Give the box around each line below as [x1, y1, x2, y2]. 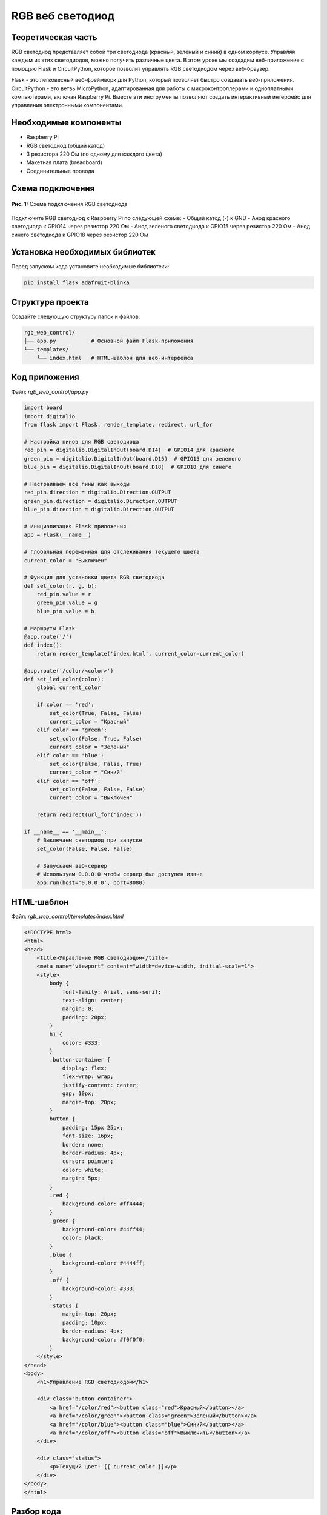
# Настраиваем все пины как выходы [24, 481, 130, 487]
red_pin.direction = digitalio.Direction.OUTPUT [24, 489, 171, 496]
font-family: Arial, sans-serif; [62, 988, 162, 995]
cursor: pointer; [62, 1158, 114, 1165]
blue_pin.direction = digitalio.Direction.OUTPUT [24, 506, 174, 513]
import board [24, 404, 63, 411]
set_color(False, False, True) [49, 761, 142, 767]
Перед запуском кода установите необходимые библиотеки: [11, 263, 170, 270]
